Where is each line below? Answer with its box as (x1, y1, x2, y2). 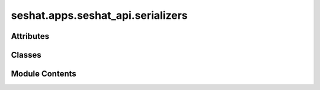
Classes (11, 50, 41, 60)
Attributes (11, 31, 50, 41)
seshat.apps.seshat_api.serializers (11, 9, 188, 22)
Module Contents (11, 69, 76, 79)
